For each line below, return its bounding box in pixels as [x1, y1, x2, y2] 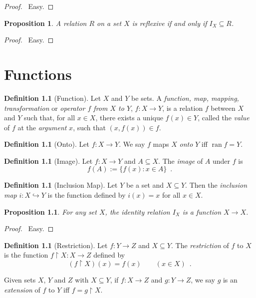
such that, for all [24, 112, 75, 123]
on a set [97, 17, 122, 28]
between [211, 102, 236, 113]
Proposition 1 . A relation [4, 17, 87, 28]
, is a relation [162, 102, 203, 113]
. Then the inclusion [185, 180, 248, 190]
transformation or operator [4, 102, 85, 113]
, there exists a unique [95, 112, 163, 123]
